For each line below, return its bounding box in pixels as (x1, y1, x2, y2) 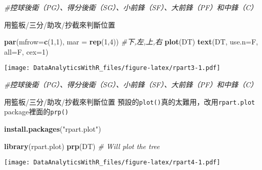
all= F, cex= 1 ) (4, 46, 49, 57)
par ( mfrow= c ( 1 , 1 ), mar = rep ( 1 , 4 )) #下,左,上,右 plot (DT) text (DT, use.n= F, (4, 36, 258, 47)
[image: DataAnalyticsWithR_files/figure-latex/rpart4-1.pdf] (4, 159, 221, 166)
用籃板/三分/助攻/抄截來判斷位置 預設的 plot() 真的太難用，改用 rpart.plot (4, 96, 255, 107)
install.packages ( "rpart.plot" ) (4, 123, 101, 134)
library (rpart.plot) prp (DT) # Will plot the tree (4, 140, 160, 151)
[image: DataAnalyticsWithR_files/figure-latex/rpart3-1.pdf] (4, 64, 221, 72)
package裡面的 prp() (4, 106, 69, 117)
